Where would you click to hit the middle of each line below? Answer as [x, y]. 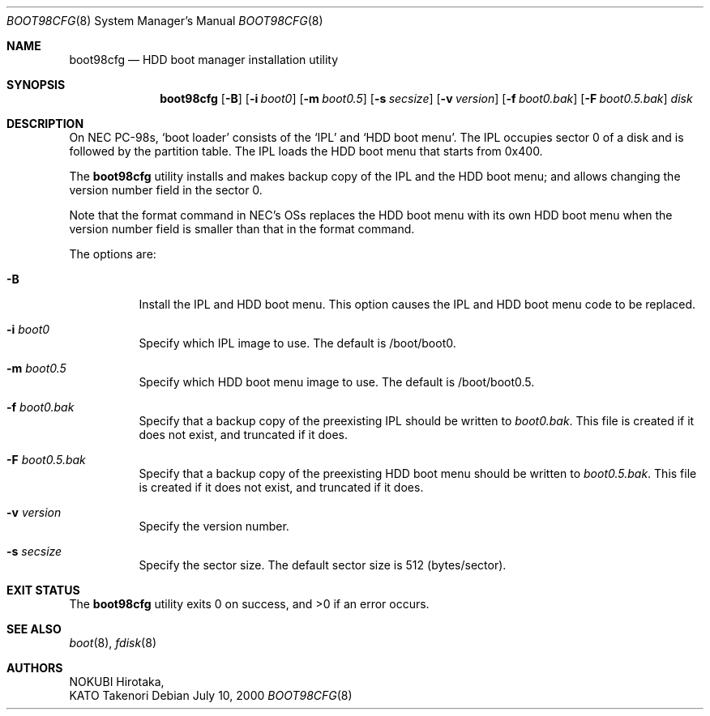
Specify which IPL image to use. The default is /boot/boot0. [297, 343]
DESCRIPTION [45, 124]
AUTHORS [35, 668]
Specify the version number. [214, 526]
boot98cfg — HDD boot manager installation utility [204, 60]
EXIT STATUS [43, 590]
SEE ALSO [34, 629]
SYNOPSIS [36, 85]
